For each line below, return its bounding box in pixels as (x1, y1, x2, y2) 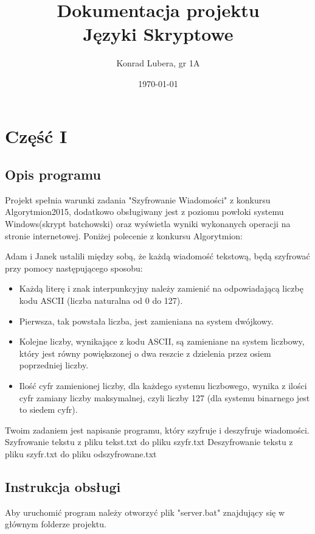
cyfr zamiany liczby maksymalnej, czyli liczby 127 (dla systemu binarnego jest (19, 391, 310, 404)
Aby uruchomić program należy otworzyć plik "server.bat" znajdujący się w (5, 505, 285, 518)
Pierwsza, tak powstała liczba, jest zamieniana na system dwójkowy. (19, 314, 274, 327)
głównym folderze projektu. (5, 518, 106, 530)
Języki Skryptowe (83, 21, 234, 46)
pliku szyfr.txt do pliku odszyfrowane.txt (5, 447, 157, 460)
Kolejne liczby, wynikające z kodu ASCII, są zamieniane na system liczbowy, (19, 335, 305, 348)
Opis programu (5, 165, 101, 184)
